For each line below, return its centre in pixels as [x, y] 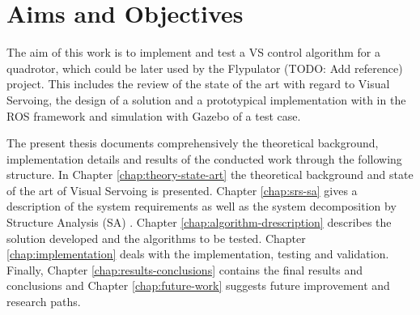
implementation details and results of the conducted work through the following [204, 158]
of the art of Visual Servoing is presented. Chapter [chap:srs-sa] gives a [182, 190]
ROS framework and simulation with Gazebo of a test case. [154, 115]
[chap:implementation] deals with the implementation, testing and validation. [198, 254]
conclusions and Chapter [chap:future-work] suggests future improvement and [198, 285]
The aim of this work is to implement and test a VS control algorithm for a [193, 52]
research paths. [44, 302]
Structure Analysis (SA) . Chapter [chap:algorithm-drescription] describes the [199, 222]
